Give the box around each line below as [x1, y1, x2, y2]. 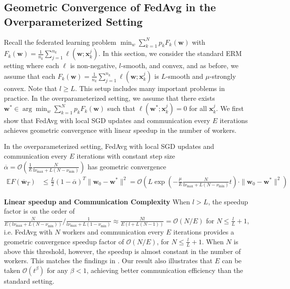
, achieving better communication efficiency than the [86, 265, 243, 275]
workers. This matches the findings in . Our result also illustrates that [4, 255, 213, 266]
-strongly [209, 71, 236, 81]
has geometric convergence [87, 161, 166, 171]
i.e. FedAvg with [4, 227, 53, 237]
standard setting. [4, 275, 54, 286]
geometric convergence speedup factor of [4, 236, 124, 246]
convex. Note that [4, 83, 57, 93]
